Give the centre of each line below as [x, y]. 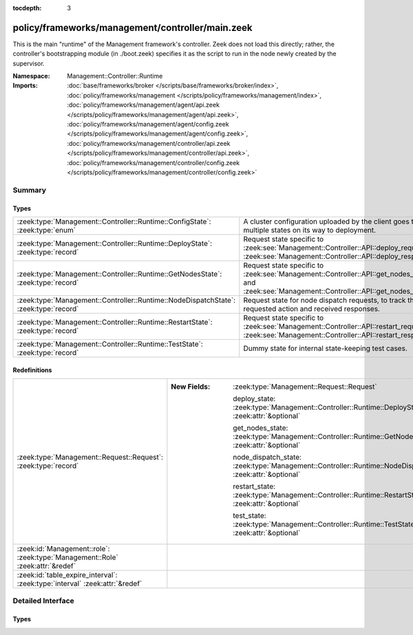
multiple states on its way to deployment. [310, 230]
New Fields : [191, 387]
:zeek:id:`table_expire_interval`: [67, 574]
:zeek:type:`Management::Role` [67, 557]
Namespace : [32, 76]
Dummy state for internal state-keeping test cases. [325, 348]
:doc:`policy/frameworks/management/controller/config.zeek [153, 162]
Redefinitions [32, 370]
